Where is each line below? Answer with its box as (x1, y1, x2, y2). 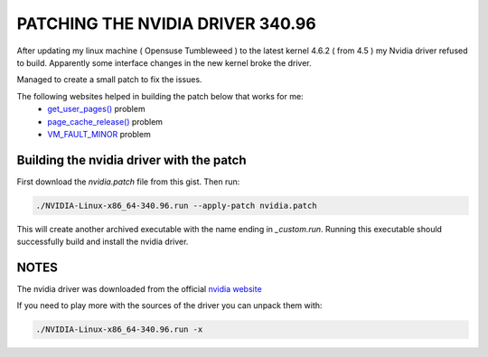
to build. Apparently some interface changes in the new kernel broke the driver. (16, 57, 312, 68)
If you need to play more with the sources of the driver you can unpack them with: (16, 300, 323, 311)
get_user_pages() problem (47, 104, 145, 115)
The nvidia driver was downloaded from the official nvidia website (16, 284, 262, 295)
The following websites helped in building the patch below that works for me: (16, 90, 304, 101)
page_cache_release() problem (47, 116, 163, 127)
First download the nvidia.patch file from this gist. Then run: (16, 176, 240, 187)
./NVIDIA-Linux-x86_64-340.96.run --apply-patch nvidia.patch (35, 200, 317, 211)
